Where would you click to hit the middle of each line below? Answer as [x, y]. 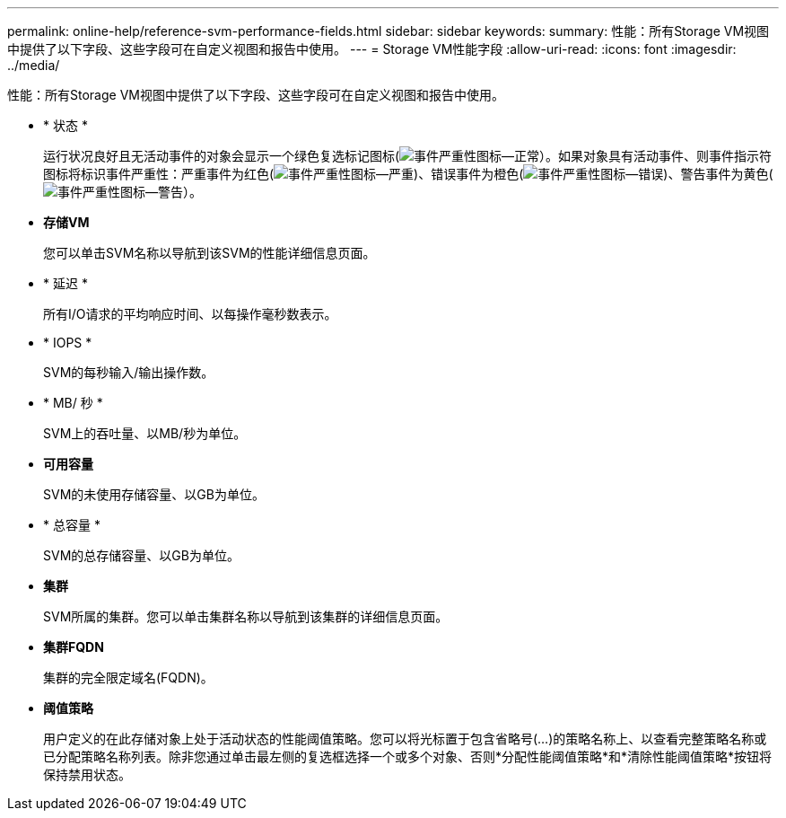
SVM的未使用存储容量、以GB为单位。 [154, 494]
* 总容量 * [72, 525]
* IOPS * [68, 343]
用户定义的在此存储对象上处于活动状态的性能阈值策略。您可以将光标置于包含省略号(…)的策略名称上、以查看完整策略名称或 [405, 739]
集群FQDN [74, 647]
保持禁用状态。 [87, 774]
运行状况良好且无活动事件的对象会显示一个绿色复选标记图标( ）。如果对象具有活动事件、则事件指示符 [408, 156]
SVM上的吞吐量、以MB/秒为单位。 [145, 433]
